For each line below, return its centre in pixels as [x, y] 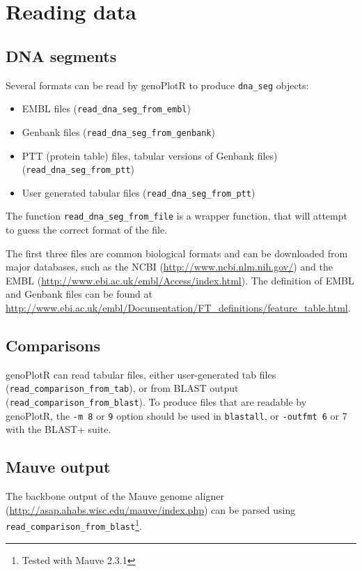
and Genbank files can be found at [79, 294]
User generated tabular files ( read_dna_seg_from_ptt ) [139, 192]
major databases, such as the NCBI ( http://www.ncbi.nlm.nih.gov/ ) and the [169, 267]
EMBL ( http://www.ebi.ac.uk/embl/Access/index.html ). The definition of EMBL [180, 280]
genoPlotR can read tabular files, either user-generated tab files [141, 374]
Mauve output [58, 467]
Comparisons [53, 345]
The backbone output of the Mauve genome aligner [115, 496]
